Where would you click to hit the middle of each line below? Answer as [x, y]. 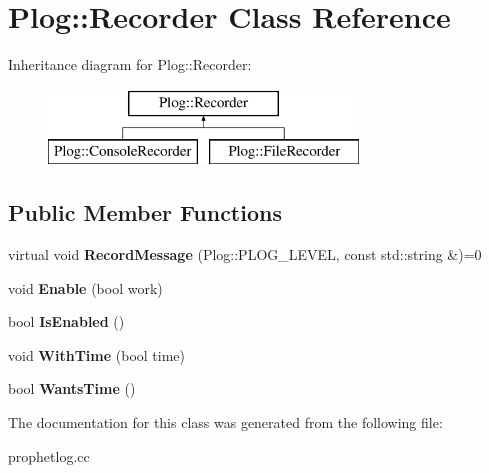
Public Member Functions [145, 212]
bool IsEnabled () [66, 321]
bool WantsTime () [72, 388]
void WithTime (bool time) [97, 354]
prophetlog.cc [49, 455]
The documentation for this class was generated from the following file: [225, 422]
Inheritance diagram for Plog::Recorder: [130, 64]
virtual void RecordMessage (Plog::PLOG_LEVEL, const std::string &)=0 [245, 254]
